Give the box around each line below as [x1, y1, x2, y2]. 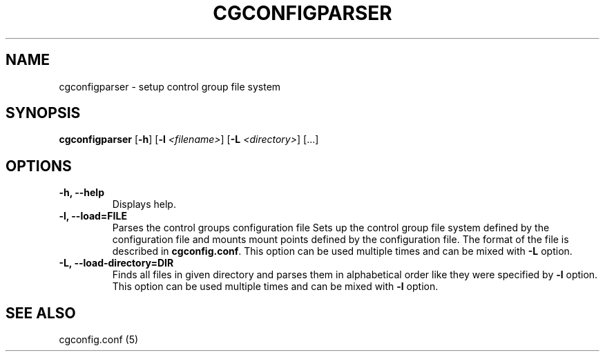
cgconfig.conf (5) [59, 334, 139, 346]
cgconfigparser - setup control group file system [59, 80, 281, 93]
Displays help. [112, 198, 176, 211]
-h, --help [59, 186, 104, 199]
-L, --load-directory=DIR [59, 257, 174, 269]
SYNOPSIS [6, 104, 81, 122]
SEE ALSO [6, 304, 76, 322]
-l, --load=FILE [59, 210, 127, 222]
